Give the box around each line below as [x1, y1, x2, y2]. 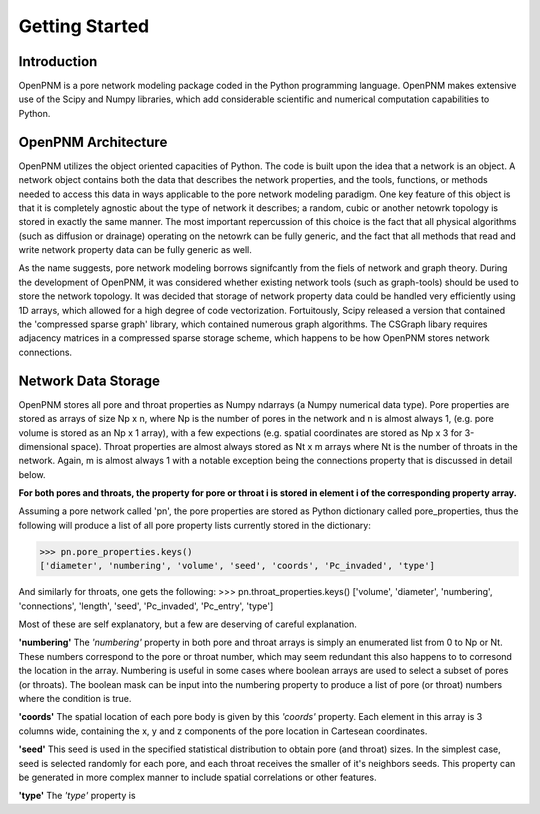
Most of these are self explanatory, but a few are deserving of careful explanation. [18, 618, 357, 630]
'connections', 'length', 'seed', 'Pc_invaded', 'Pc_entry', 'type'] [18, 600, 274, 612]
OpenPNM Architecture [18, 133, 168, 150]
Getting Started [18, 15, 150, 37]
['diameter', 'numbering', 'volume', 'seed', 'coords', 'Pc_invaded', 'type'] [39, 560, 435, 572]
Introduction [18, 53, 98, 70]
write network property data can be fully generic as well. [18, 244, 252, 256]
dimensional [18, 440, 69, 452]
